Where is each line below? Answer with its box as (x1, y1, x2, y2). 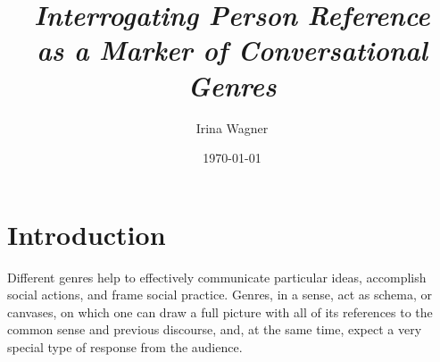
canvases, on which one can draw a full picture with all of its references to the (7, 302, 433, 321)
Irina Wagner (195, 118, 269, 137)
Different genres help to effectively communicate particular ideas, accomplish (7, 267, 427, 286)
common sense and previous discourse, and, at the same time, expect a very (7, 320, 422, 339)
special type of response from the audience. (7, 338, 243, 356)
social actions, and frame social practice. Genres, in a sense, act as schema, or (7, 285, 433, 304)
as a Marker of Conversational (37, 31, 428, 69)
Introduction (7, 215, 166, 252)
